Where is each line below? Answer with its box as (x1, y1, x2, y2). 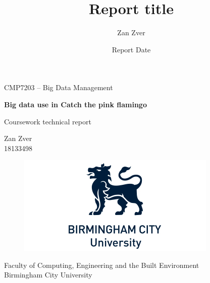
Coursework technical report (4, 116, 91, 126)
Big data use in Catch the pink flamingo (4, 99, 147, 109)
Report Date (112, 44, 151, 54)
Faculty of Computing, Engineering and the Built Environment (4, 259, 199, 270)
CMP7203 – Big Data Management (4, 82, 113, 93)
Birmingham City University (4, 269, 92, 280)
